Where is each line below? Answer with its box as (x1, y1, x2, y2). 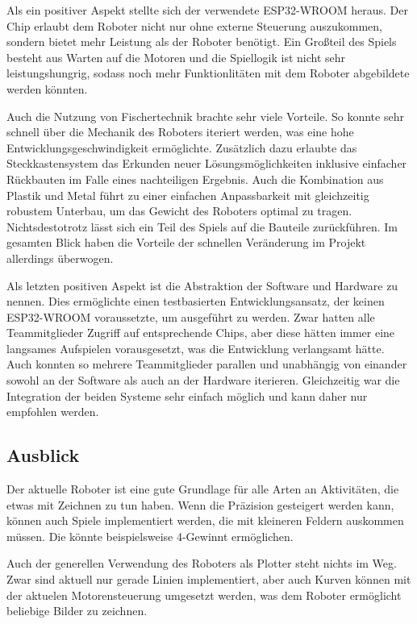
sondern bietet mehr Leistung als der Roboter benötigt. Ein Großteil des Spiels (6, 33, 397, 50)
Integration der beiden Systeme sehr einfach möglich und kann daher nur (6, 387, 368, 404)
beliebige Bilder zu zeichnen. (6, 602, 148, 619)
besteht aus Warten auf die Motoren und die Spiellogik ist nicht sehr (6, 48, 346, 65)
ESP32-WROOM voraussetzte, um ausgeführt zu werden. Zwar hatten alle (6, 308, 375, 325)
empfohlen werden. (6, 403, 99, 420)
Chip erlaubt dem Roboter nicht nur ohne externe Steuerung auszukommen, (6, 17, 382, 34)
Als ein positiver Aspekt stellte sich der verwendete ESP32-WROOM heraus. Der (6, 2, 409, 18)
